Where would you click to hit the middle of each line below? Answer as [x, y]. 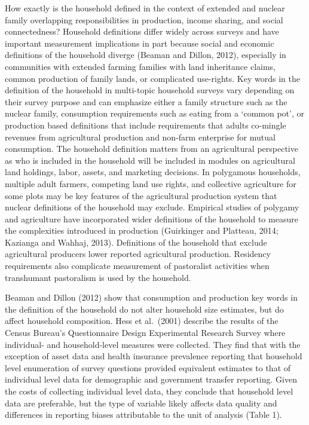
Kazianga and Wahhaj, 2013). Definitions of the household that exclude [136, 242]
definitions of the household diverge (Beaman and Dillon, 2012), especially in [146, 55]
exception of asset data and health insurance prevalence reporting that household [154, 356]
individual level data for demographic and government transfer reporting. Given [151, 379]
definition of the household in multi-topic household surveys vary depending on [150, 90]
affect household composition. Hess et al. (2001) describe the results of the [142, 321]
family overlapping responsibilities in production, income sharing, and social [144, 19]
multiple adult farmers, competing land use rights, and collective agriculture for [151, 183]
